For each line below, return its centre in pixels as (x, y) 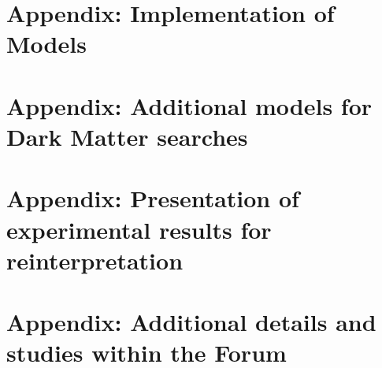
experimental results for (139, 229)
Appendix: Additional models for (189, 105)
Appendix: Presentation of (153, 198)
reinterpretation (95, 260)
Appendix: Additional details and (191, 322)
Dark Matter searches (127, 136)
